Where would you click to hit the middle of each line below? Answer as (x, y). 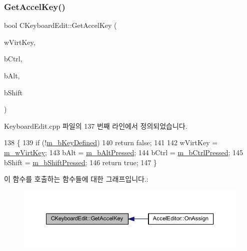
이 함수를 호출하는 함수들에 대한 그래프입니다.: (76, 179)
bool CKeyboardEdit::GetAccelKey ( (60, 25)
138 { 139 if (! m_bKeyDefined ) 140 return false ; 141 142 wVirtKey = (111, 142)
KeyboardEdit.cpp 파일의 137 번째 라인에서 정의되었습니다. (96, 125)
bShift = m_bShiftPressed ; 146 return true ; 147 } (80, 162)
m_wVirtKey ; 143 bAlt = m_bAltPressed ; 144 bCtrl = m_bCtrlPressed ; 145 (124, 152)
